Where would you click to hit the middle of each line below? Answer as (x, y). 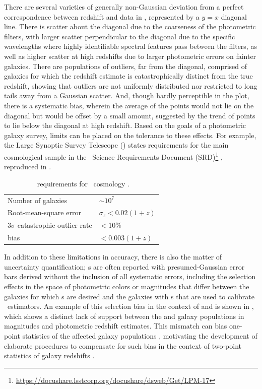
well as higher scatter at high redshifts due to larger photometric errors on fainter (130, 56)
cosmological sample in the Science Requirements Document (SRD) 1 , (113, 156)
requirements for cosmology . (83, 183)
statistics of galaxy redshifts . (49, 355)
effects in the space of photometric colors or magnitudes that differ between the (127, 286)
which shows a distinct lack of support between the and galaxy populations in (124, 316)
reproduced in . (28, 167)
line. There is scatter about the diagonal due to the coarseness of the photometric (130, 26)
